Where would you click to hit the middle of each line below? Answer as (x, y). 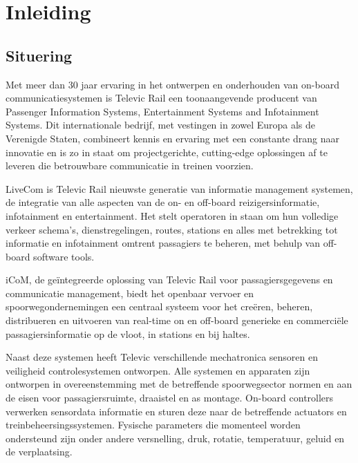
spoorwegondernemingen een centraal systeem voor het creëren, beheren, (159, 306)
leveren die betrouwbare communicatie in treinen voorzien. (130, 166)
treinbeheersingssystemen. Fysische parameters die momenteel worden (153, 425)
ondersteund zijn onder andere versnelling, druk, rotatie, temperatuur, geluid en (175, 438)
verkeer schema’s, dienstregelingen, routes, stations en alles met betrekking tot (172, 229)
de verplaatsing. (39, 452)
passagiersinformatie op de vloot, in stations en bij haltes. (128, 333)
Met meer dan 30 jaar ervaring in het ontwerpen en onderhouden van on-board (172, 84)
